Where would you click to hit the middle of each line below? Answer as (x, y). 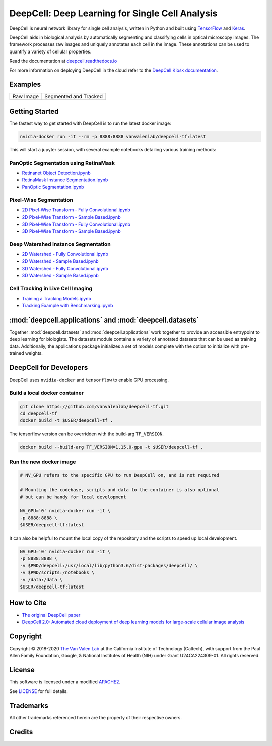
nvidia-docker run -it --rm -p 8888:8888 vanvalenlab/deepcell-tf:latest (113, 137)
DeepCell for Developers (49, 368)
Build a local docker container (47, 393)
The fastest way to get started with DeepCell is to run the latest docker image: (90, 123)
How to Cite (28, 603)
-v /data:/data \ (41, 580)
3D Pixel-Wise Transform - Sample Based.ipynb (71, 231)
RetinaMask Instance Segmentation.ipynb (65, 180)
